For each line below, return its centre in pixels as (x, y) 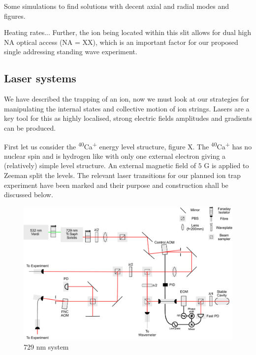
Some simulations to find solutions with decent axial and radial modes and (117, 6)
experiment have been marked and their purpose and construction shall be (116, 185)
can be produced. (30, 127)
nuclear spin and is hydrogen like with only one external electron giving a (115, 156)
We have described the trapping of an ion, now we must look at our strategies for (127, 99)
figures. (15, 16)
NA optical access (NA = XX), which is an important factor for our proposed (121, 42)
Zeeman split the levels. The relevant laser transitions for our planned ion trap (122, 175)
